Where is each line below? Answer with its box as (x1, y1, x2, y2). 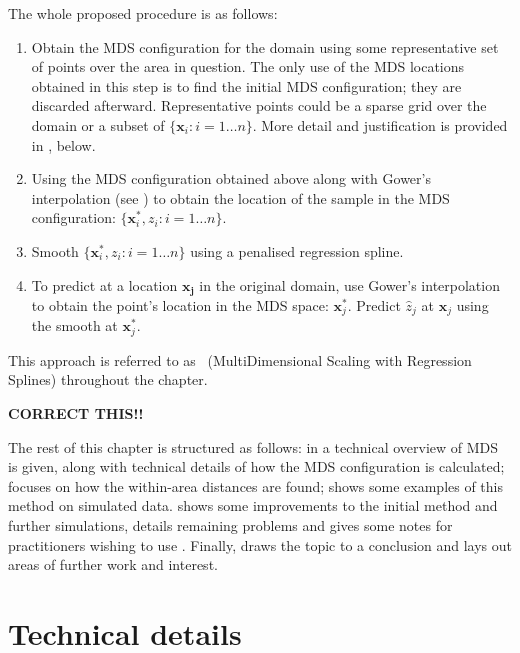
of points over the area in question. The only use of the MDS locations (31, 56, 465, 77)
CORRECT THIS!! (8, 403, 144, 424)
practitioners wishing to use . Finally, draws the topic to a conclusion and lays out (8, 534, 513, 555)
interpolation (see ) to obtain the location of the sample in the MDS (31, 187, 450, 208)
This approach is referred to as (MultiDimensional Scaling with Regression (8, 349, 472, 370)
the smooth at (31, 315, 118, 336)
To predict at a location (31, 274, 178, 295)
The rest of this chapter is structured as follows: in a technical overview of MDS (8, 436, 499, 457)
